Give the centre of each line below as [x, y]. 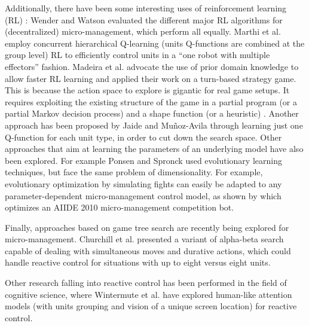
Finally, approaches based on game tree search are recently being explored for [147, 227]
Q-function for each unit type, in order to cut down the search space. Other [143, 137]
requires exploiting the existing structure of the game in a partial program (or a [151, 101]
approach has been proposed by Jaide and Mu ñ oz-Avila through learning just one [154, 125]
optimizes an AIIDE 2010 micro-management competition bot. [120, 207]
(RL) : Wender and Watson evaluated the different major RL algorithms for [144, 19]
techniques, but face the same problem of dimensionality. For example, [134, 172]
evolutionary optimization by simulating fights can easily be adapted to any [143, 183]
